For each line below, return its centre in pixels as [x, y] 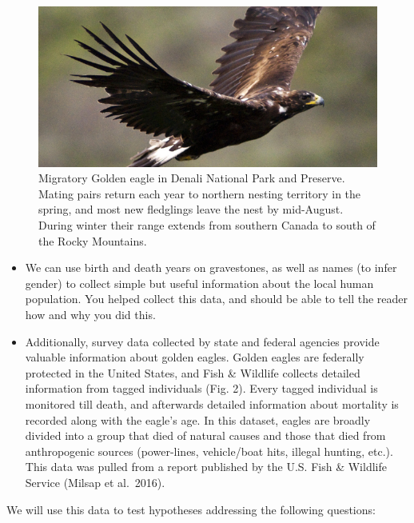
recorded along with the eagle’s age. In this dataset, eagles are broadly [198, 419]
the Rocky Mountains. [93, 240]
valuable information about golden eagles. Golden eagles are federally [195, 357]
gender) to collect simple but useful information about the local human [199, 283]
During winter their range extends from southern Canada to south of [207, 225]
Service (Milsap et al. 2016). [95, 482]
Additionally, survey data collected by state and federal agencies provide [202, 341]
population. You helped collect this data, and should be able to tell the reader [217, 299]
